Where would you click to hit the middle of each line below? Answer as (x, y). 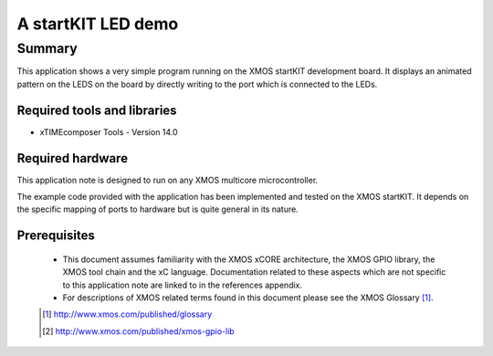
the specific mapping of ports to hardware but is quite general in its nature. (157, 209)
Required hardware (72, 158)
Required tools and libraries (97, 110)
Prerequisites (56, 236)
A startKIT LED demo (98, 24)
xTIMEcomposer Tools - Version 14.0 (109, 131)
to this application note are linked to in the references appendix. (183, 285)
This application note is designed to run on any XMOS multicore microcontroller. (168, 180)
